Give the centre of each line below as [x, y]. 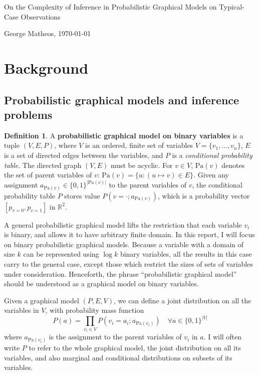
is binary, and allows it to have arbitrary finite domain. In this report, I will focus [129, 234]
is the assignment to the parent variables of [115, 337]
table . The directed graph [43, 165]
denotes [233, 165]
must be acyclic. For [142, 165]
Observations [41, 16]
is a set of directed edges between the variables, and [84, 155]
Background [46, 67]
